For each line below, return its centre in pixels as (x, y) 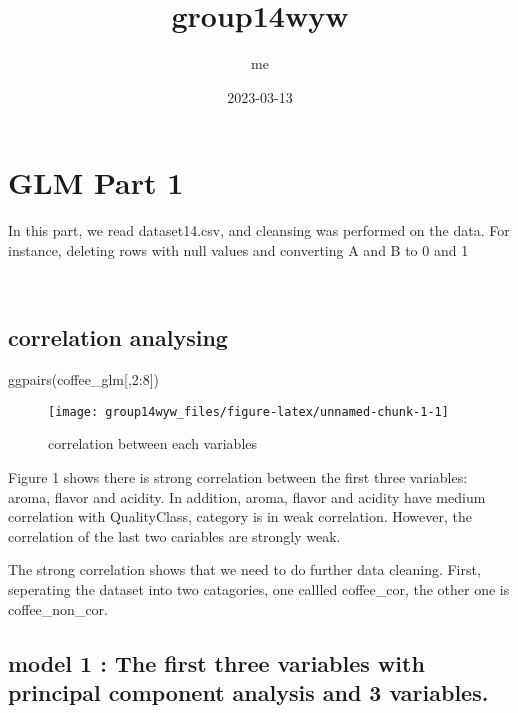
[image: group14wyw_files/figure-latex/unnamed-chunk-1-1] (248, 411)
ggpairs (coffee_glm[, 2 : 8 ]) (84, 379)
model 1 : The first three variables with (216, 662)
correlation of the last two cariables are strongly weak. (174, 535)
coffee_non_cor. (58, 608)
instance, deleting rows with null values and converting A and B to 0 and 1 (238, 249)
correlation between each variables (153, 443)
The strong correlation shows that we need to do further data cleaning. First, (244, 569)
